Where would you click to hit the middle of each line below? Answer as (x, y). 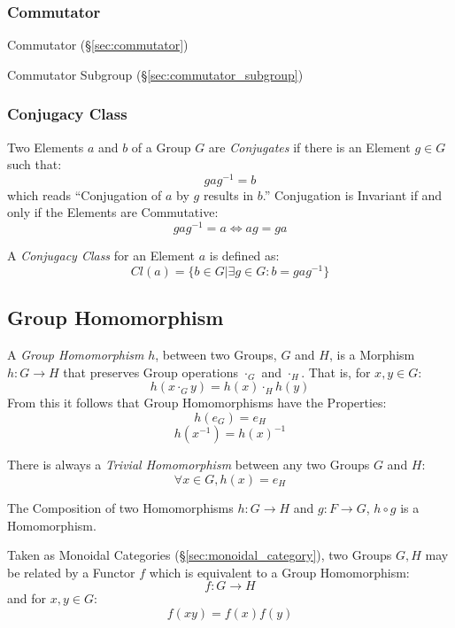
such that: (35, 164)
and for (27, 598)
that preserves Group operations (151, 372)
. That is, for (336, 372)
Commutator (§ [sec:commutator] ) (98, 45)
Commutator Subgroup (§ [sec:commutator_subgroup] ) (155, 74)
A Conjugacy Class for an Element (101, 256)
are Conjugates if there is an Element (309, 147)
